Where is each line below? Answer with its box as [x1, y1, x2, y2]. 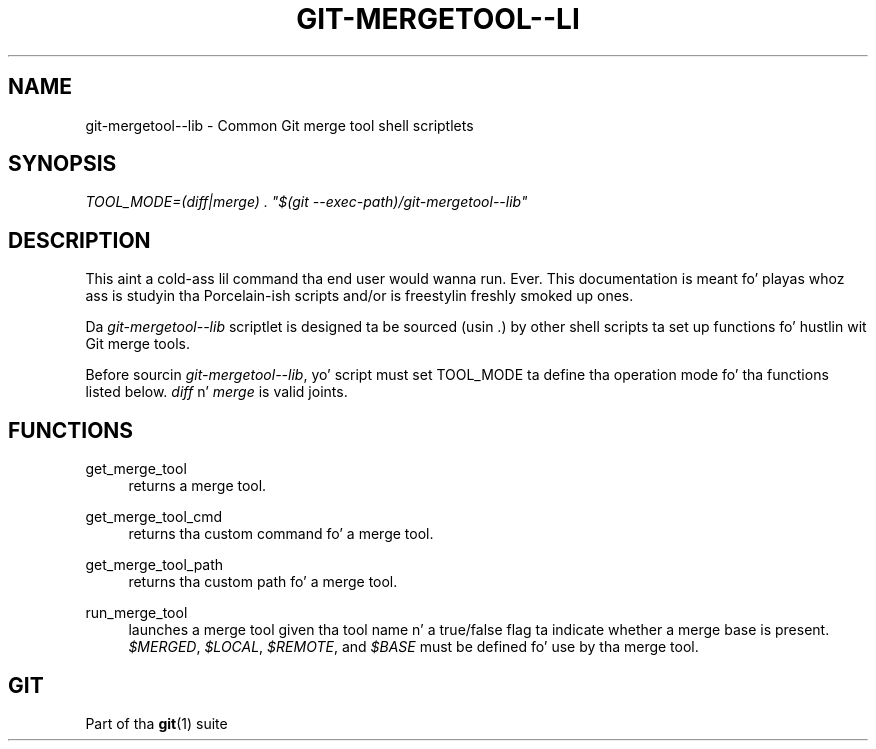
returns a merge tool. [128, 477, 267, 495]
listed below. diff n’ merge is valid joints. [85, 383, 348, 401]
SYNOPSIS [8, 151, 117, 177]
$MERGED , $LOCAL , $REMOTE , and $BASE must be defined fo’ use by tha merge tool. [128, 638, 699, 656]
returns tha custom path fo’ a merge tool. [128, 573, 398, 591]
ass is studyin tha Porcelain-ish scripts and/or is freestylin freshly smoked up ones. [85, 287, 634, 305]
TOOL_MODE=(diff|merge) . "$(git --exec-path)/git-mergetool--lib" [85, 193, 528, 211]
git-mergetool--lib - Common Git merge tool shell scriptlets [85, 116, 474, 134]
